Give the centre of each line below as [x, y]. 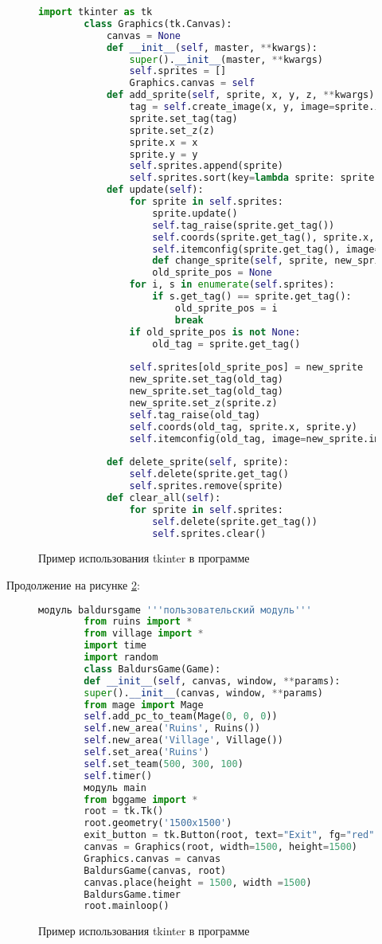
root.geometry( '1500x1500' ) [158, 823]
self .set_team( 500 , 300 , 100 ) [164, 764]
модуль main [115, 787]
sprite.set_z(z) [172, 130]
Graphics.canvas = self [192, 83]
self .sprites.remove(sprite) [206, 486]
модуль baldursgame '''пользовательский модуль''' [175, 610]
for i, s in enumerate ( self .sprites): [232, 285]
